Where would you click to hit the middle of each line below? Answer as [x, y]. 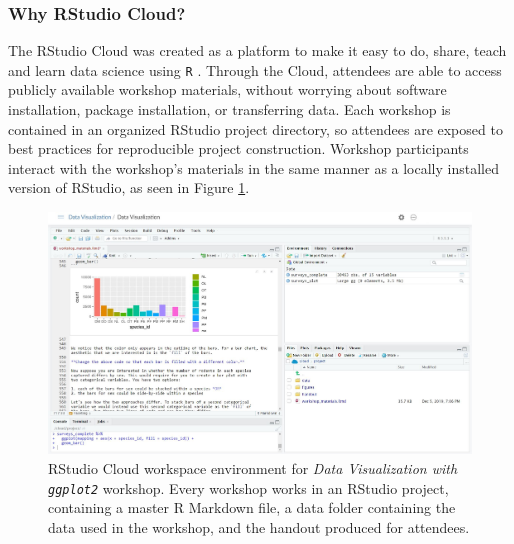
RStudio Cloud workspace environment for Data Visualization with [253, 468]
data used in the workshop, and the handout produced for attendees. [259, 526]
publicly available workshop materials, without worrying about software [227, 89]
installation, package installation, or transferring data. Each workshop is [229, 109]
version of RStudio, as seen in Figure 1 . [129, 187]
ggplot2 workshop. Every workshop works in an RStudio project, [248, 487]
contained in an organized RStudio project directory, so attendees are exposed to [255, 128]
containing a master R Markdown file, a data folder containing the [252, 507]
